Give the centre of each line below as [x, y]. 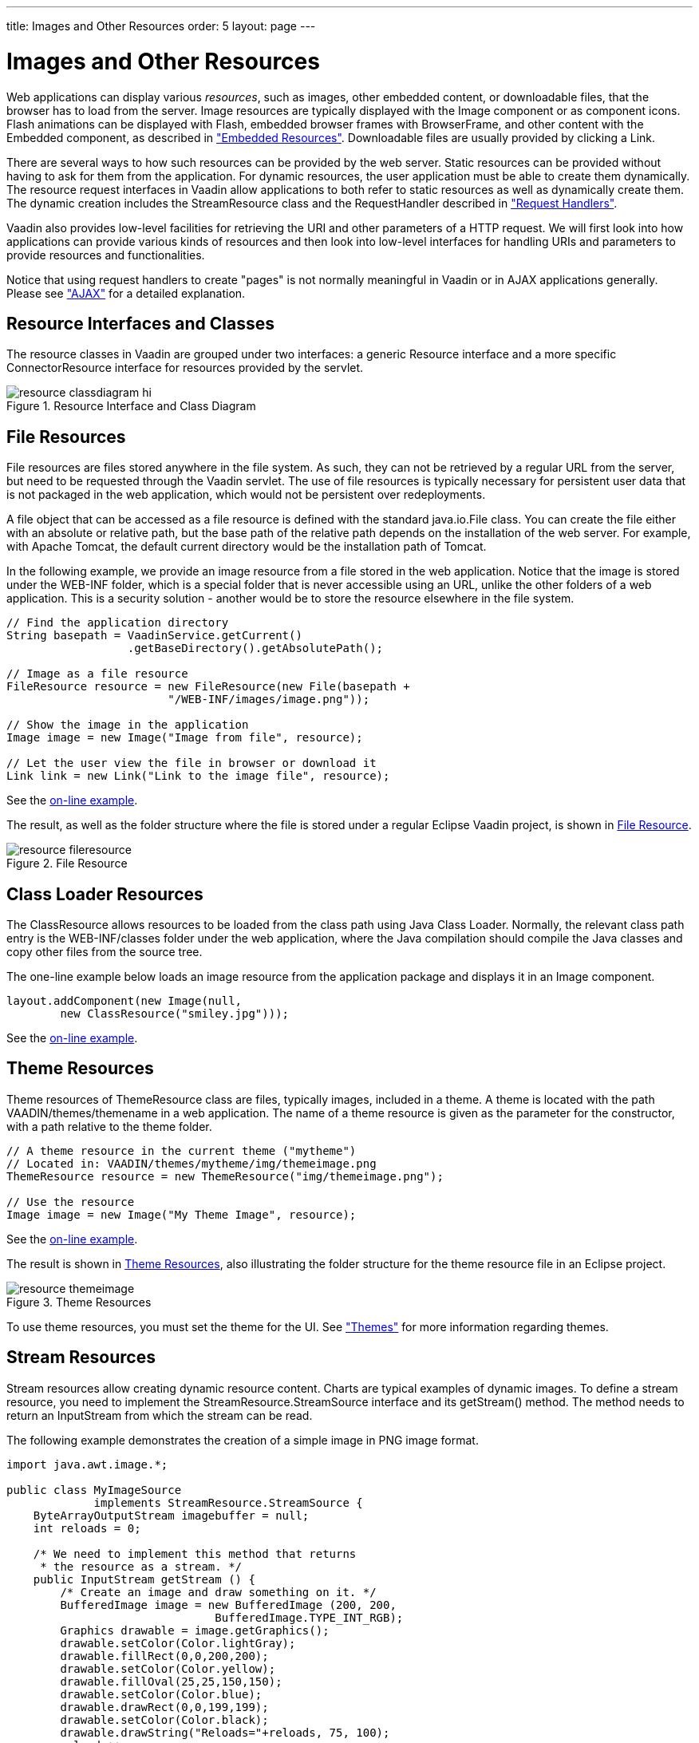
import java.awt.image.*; [87, 1464]
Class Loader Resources [105, 894]
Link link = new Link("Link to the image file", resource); [198, 776]
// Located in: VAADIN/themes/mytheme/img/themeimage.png [192, 1163]
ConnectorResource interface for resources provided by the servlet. [185, 368]
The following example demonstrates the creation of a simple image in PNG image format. [243, 1440]
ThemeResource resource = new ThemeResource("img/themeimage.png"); [225, 1176]
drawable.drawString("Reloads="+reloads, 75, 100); [225, 1732]
